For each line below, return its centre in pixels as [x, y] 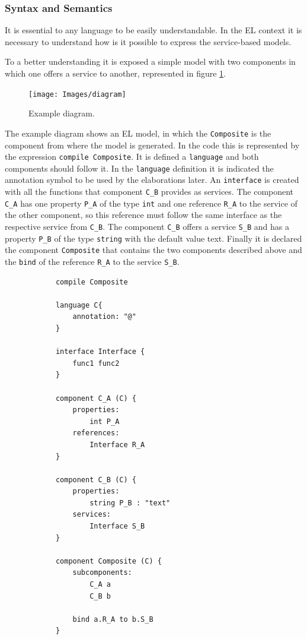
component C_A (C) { [96, 398]
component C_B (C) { [96, 480]
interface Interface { [100, 352]
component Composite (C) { [108, 561]
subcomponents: [102, 573]
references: [96, 433]
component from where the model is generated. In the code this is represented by [152, 145]
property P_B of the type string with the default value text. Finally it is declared [153, 238]
